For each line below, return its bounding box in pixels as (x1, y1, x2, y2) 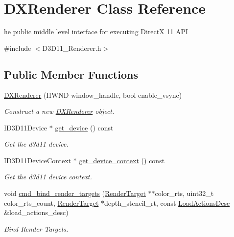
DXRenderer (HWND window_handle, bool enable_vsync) (4, 89, 182, 100)
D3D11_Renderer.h (42, 43, 101, 53)
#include (4, 43, 31, 53)
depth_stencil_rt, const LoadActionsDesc (104, 197, 230, 208)
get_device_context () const (79, 155, 165, 165)
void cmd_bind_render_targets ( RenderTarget (4, 188, 146, 198)
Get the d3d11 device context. (4, 172, 92, 182)
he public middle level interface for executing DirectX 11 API (4, 26, 188, 37)
